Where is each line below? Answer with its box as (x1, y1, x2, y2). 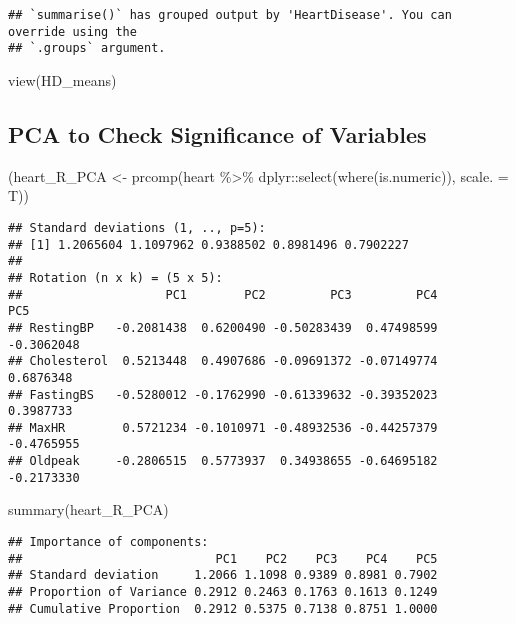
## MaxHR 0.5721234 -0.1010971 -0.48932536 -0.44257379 (8, 420, 438, 435)
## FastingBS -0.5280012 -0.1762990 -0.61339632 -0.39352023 (8, 387, 438, 402)
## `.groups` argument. (8, 41, 166, 56)
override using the (8, 24, 137, 39)
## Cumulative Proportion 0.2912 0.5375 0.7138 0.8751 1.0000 (8, 601, 438, 616)
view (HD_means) (8, 69, 117, 90)
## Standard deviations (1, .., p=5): (8, 220, 266, 235)
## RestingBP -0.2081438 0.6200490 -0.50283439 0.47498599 (8, 320, 438, 335)
